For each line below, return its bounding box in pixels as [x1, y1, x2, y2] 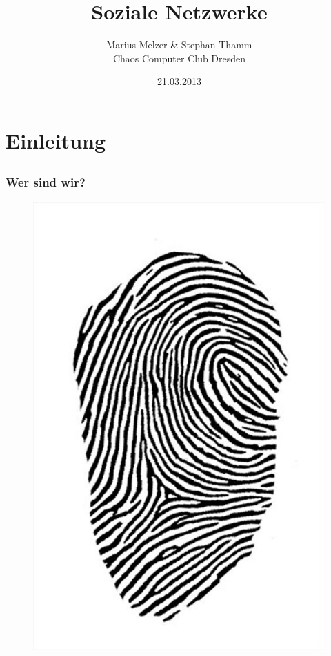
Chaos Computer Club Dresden [112, 50, 246, 65]
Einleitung [6, 126, 106, 154]
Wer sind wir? [6, 174, 86, 191]
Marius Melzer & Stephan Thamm [106, 37, 252, 52]
